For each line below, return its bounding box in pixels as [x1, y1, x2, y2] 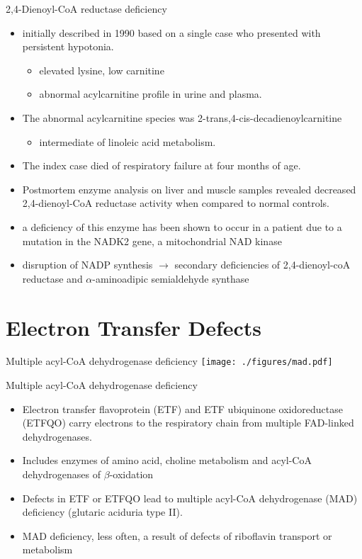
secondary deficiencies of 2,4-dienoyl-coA [174, 257, 351, 272]
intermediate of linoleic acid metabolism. [39, 134, 216, 149]
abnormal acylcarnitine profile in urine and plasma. [39, 86, 262, 101]
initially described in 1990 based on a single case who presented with [22, 25, 321, 40]
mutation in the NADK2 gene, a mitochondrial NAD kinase [22, 233, 282, 248]
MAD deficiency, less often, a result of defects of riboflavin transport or [22, 528, 332, 543]
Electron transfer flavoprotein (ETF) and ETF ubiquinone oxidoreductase [22, 401, 343, 416]
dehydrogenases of [22, 467, 101, 482]
